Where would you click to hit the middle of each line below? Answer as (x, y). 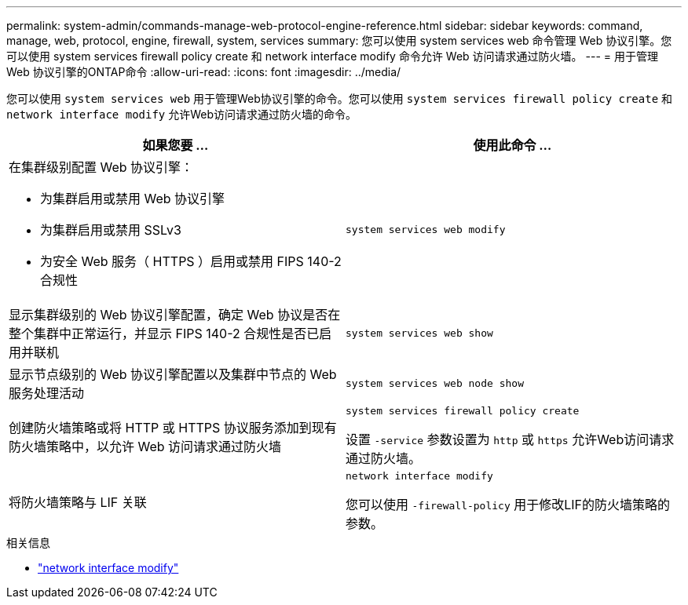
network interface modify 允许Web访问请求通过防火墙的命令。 (182, 114)
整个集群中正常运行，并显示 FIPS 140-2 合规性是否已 (164, 333)
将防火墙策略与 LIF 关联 (78, 502)
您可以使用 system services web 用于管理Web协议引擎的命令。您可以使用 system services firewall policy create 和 (340, 98)
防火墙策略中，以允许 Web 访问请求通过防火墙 (145, 446)
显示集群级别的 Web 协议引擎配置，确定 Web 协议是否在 (175, 315)
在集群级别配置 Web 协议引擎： (101, 167)
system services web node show (435, 383)
